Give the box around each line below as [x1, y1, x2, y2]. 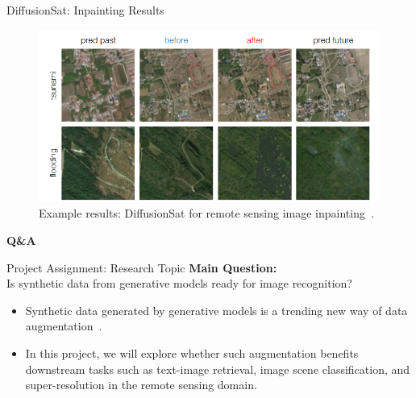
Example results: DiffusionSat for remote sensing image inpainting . [39, 205, 374, 222]
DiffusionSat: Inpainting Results [6, 2, 164, 18]
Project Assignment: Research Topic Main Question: [6, 259, 277, 276]
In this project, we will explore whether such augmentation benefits [25, 344, 359, 361]
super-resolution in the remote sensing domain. [25, 376, 257, 393]
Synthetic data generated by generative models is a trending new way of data [25, 301, 408, 318]
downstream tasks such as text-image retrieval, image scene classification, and [25, 360, 410, 377]
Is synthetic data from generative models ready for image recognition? [6, 275, 352, 292]
